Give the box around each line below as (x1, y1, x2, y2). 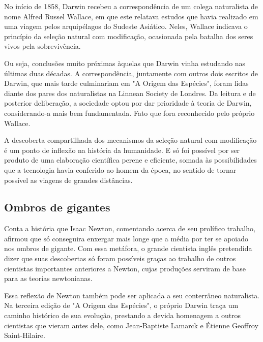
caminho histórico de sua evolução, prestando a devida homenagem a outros (4, 310, 241, 321)
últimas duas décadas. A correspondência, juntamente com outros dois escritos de (4, 68, 258, 78)
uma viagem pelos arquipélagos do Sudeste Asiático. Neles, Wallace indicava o (4, 21, 248, 32)
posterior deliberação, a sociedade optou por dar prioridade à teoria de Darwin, (4, 98, 252, 108)
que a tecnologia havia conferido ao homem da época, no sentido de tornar (4, 164, 237, 175)
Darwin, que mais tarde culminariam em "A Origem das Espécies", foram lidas (4, 78, 249, 88)
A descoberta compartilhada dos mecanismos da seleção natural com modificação (4, 135, 257, 145)
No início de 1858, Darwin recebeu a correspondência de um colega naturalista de (4, 1, 258, 11)
